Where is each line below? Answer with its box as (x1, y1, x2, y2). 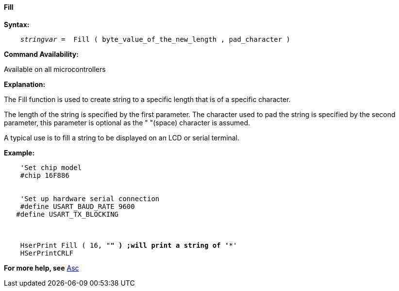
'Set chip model (20, 163, 82, 171)
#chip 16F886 (20, 171, 69, 179)
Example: (4, 148, 35, 157)
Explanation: (4, 80, 46, 88)
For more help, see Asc (4, 263, 79, 272)
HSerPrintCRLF (20, 249, 74, 257)
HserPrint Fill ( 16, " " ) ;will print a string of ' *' (20, 241, 237, 249)
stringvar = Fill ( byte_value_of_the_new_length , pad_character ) (20, 35, 291, 43)
